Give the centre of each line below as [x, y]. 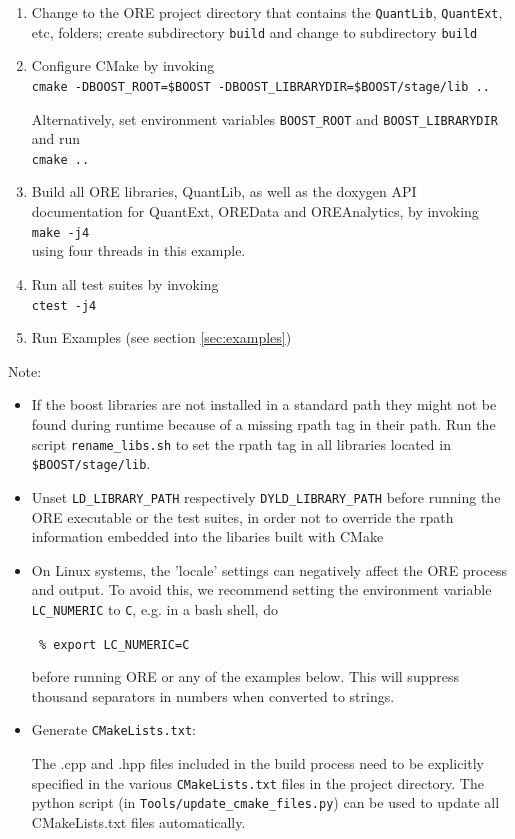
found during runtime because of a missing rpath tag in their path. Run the [263, 423]
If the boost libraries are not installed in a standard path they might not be [264, 404]
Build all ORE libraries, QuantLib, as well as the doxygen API [224, 191]
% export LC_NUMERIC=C [114, 644]
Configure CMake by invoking [123, 65]
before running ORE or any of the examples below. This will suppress [245, 676]
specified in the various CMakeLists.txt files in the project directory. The [257, 782]
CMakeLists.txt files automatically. [138, 821]
